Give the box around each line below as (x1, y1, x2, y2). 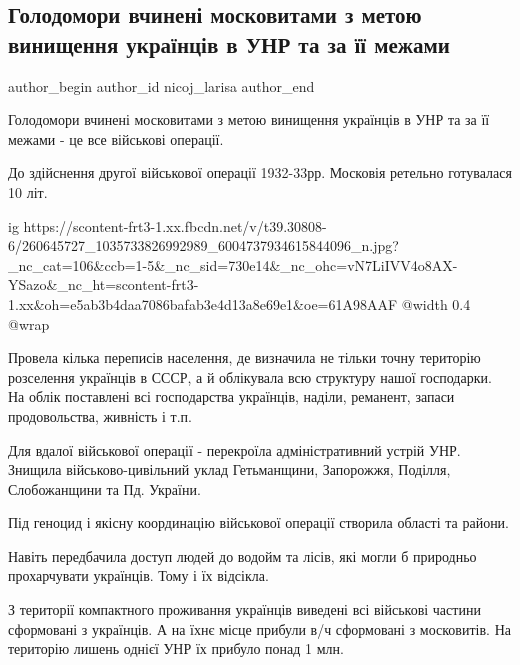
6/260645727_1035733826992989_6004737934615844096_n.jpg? (8, 235, 399, 256)
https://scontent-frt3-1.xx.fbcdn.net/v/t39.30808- (23, 215, 327, 236)
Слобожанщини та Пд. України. (8, 478, 201, 499)
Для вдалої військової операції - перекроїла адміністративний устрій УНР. (8, 439, 461, 460)
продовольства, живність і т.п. (8, 405, 192, 426)
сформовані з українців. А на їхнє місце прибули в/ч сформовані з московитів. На (8, 618, 511, 639)
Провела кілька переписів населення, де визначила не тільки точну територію (8, 347, 481, 368)
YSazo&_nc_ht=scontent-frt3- (8, 274, 199, 295)
